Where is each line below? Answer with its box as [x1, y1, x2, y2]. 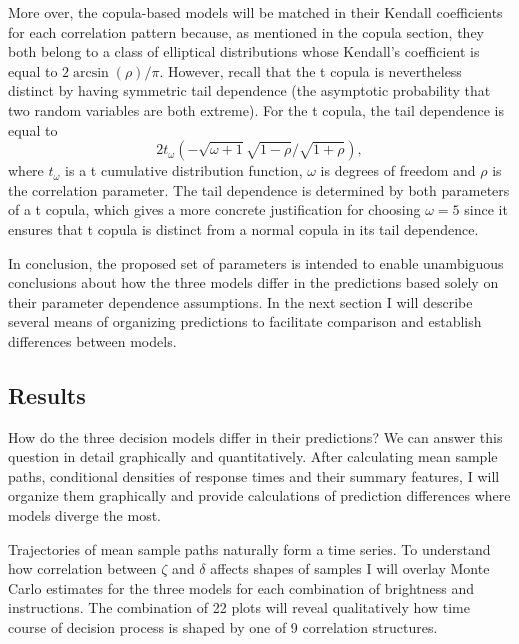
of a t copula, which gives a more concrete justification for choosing [8, 199, 421, 220]
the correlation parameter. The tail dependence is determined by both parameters [8, 179, 510, 200]
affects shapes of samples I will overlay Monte [210, 558, 490, 579]
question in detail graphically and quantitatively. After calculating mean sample [8, 446, 498, 467]
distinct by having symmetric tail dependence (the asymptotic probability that [8, 80, 491, 101]
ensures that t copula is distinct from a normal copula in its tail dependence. [8, 218, 479, 239]
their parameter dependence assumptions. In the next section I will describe [8, 291, 473, 312]
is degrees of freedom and [320, 160, 476, 181]
